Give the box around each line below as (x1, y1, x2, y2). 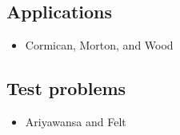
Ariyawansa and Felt (25, 113, 126, 129)
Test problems (6, 76, 126, 101)
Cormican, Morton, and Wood (25, 37, 174, 54)
